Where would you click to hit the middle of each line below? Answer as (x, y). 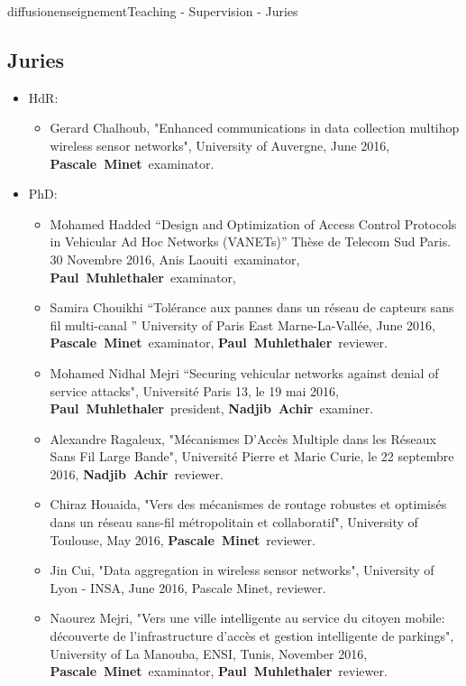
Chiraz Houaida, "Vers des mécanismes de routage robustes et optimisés (248, 504)
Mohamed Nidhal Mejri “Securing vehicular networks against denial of (244, 372)
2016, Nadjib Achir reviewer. (137, 473)
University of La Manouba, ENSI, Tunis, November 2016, (209, 653)
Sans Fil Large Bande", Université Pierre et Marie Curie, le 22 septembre (252, 456)
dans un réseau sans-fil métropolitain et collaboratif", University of (234, 522)
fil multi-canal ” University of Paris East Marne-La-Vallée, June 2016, (242, 324)
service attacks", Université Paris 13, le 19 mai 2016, (195, 390)
